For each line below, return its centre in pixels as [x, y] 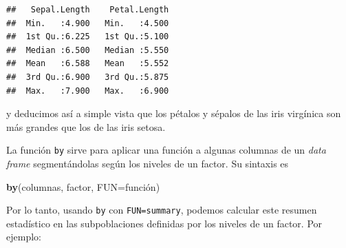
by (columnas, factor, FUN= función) [83, 186]
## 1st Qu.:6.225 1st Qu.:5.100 [88, 37]
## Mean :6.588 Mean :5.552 [88, 64]
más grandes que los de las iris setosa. [86, 126]
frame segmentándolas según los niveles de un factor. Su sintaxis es [148, 163]
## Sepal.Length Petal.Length [88, 10]
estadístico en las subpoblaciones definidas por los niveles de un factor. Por [164, 223]
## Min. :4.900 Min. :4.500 [88, 23]
